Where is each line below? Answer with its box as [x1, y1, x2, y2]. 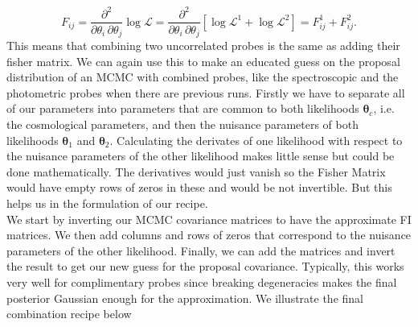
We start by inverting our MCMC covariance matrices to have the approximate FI [6, 210, 412, 227]
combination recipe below [6, 305, 132, 322]
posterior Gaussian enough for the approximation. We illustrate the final [6, 289, 363, 306]
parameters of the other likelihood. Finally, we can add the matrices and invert [6, 242, 395, 259]
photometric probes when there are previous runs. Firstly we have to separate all [6, 84, 405, 101]
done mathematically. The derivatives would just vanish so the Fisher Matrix [6, 163, 386, 180]
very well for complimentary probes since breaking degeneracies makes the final [6, 273, 397, 290]
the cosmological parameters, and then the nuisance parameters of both [6, 115, 359, 132]
